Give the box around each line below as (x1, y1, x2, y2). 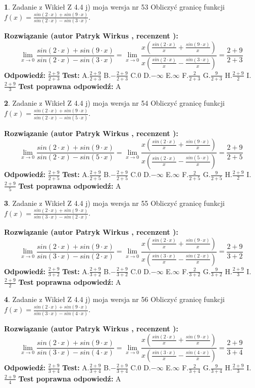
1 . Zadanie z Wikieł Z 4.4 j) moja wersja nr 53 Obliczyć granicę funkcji (4, 2, 225, 12)
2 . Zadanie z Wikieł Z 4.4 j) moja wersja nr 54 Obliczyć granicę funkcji (4, 98, 225, 108)
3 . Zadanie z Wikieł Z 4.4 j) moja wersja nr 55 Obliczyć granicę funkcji (4, 197, 225, 208)
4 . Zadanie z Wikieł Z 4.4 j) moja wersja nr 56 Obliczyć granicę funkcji (4, 294, 225, 305)
